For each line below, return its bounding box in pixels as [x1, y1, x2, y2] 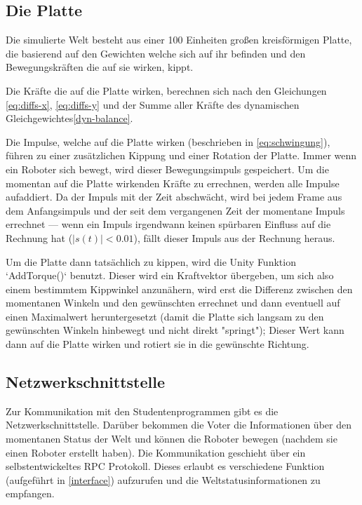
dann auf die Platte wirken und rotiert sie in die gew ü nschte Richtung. [6, 337, 309, 351]
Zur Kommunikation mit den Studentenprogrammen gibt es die [6, 403, 279, 418]
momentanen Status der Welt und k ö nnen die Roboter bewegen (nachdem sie [6, 431, 337, 446]
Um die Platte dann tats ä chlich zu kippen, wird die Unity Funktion [6, 254, 296, 269]
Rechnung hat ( [6, 230, 73, 245]
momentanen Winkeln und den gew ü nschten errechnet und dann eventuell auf [6, 295, 340, 310]
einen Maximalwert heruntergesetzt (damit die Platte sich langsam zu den [6, 309, 324, 323]
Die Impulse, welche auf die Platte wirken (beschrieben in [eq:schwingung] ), [6, 134, 330, 149]
